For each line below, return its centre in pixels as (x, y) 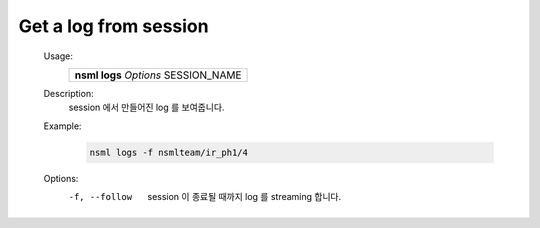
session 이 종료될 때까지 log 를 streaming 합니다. (244, 197)
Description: (68, 93)
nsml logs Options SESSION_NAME (158, 75)
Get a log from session (113, 26)
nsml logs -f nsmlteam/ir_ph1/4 (169, 152)
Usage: (58, 56)
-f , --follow (100, 197)
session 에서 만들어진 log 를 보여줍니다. (146, 107)
